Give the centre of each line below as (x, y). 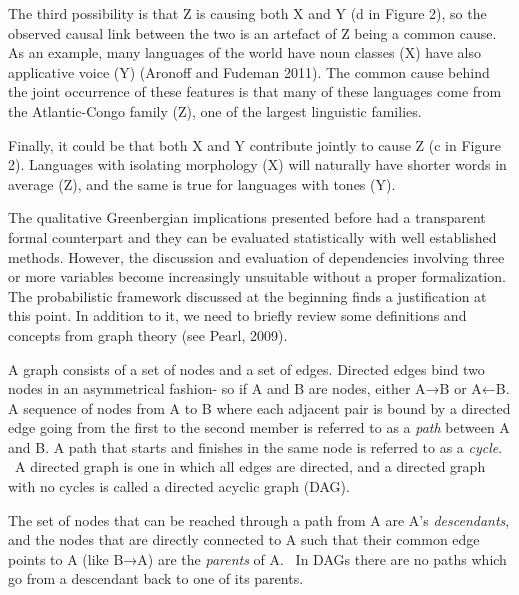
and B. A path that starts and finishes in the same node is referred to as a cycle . (255, 446)
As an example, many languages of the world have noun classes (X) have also (244, 52)
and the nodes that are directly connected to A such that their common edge (244, 539)
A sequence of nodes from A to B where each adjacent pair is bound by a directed (259, 407)
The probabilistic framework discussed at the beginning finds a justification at (247, 295)
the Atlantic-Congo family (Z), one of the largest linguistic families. (215, 110)
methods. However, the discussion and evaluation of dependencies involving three (256, 256)
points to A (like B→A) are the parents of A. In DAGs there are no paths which (257, 558)
